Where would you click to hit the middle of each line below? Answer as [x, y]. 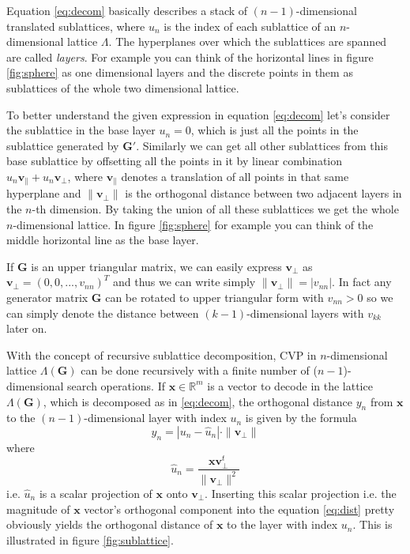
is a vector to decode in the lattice [290, 385]
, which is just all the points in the [275, 130]
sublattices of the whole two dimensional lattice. [123, 87]
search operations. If [116, 385]
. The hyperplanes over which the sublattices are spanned [248, 41]
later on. [27, 328]
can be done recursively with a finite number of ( [199, 370]
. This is [372, 524]
